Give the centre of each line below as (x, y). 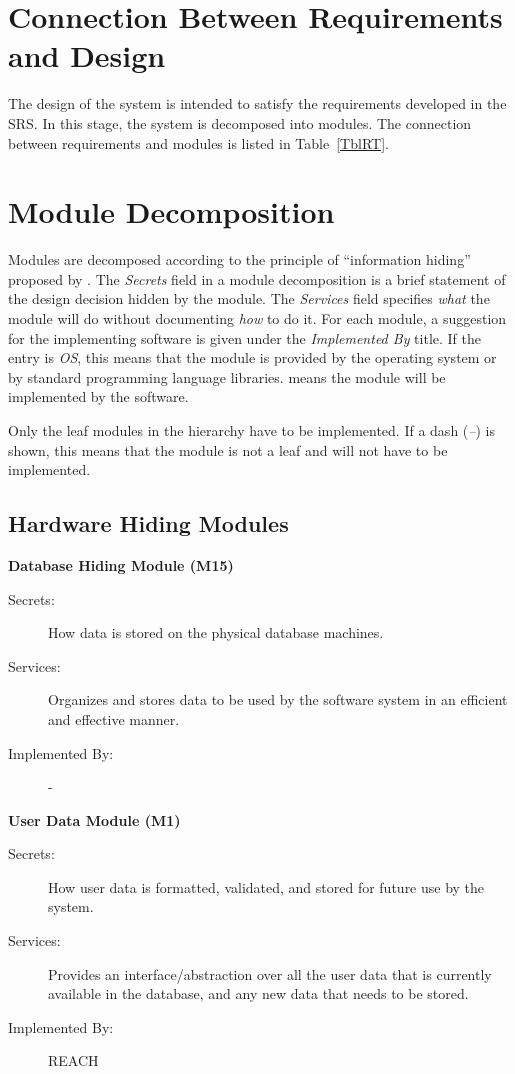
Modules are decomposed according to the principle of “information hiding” (239, 259)
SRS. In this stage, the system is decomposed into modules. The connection (240, 122)
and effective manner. (114, 718)
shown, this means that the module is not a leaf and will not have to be (228, 449)
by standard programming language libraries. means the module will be (227, 376)
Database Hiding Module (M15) (121, 564)
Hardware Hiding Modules (148, 523)
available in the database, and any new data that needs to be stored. (258, 993)
